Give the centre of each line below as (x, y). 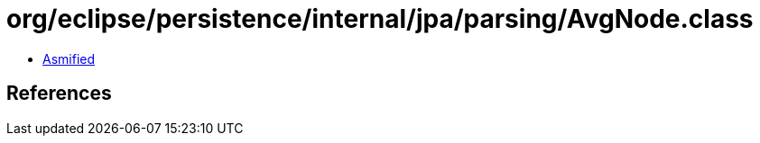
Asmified (69, 58)
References (59, 94)
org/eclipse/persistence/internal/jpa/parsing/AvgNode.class (380, 19)
